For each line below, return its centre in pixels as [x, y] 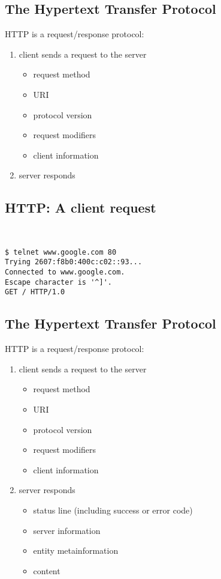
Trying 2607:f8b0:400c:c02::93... [74, 262]
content [47, 570]
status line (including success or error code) [113, 510]
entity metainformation [76, 550]
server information [67, 530]
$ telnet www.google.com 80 [61, 252]
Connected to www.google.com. [65, 272]
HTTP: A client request [81, 208]
